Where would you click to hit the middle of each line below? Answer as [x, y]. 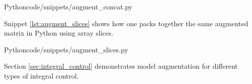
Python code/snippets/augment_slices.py [66, 49]
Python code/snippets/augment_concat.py [68, 6]
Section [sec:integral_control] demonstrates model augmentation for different [121, 66]
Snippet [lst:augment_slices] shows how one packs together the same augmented [126, 23]
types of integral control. [42, 75]
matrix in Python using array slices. [59, 33]
